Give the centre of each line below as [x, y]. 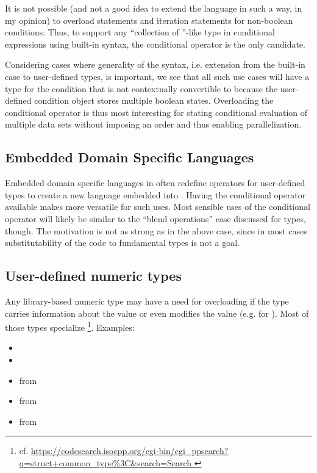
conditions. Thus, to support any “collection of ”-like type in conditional [140, 32]
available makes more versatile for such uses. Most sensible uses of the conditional [158, 207]
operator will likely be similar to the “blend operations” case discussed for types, [155, 218]
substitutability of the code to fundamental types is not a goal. [122, 243]
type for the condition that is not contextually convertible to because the [141, 88]
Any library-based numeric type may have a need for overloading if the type [147, 301]
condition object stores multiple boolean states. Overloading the [154, 100]
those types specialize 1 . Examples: [70, 326]
